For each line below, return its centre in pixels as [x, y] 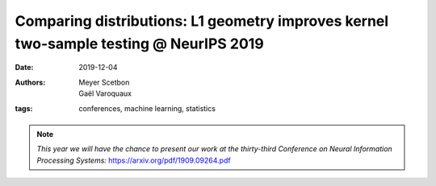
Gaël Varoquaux [105, 93]
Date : [24, 68]
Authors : [30, 82]
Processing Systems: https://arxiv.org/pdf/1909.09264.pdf [134, 160]
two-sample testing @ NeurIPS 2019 [139, 43]
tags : [24, 108]
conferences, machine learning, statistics [147, 108]
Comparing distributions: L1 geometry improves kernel [202, 21]
